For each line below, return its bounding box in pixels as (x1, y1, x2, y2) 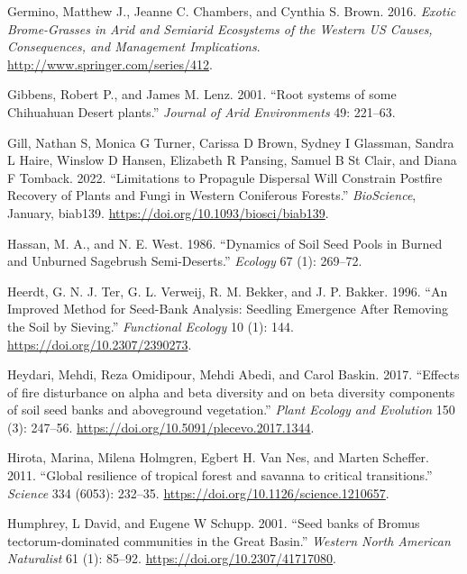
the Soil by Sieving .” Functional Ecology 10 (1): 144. (7, 316, 294, 335)
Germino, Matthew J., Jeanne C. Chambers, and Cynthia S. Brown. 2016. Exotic (7, 2, 456, 20)
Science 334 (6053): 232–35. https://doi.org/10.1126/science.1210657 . (7, 483, 389, 502)
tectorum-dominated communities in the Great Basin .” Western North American (7, 531, 451, 550)
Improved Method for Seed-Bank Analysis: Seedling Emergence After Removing (7, 299, 448, 318)
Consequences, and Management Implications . (7, 37, 261, 56)
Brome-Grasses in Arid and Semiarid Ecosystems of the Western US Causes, (7, 19, 433, 38)
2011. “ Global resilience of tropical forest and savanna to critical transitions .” (7, 466, 433, 485)
